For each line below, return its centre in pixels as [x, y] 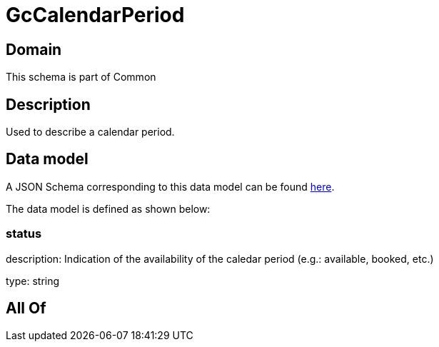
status [24, 234]
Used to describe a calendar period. [90, 132]
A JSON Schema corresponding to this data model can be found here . [170, 186]
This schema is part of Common [81, 77]
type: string [33, 281]
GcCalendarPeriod [95, 15]
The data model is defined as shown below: [108, 208]
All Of [26, 308]
